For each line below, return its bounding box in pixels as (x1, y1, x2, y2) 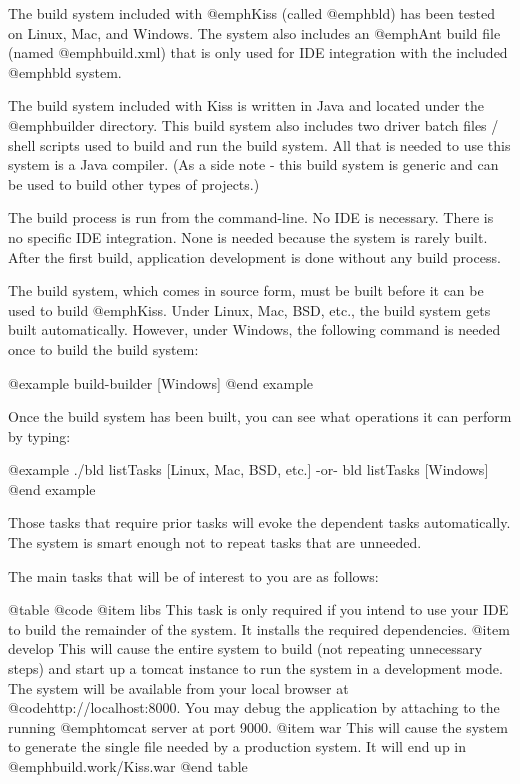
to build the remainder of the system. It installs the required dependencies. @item (8, 618, 510, 639)
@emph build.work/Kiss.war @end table (8, 756, 248, 776)
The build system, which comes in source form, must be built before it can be (8, 280, 484, 301)
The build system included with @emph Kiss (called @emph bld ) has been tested (8, 3, 495, 23)
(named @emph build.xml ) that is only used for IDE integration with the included (8, 42, 508, 63)
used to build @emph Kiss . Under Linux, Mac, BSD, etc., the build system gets (8, 299, 491, 320)
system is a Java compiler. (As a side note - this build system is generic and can (8, 154, 499, 175)
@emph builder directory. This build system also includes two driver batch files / (8, 114, 499, 135)
